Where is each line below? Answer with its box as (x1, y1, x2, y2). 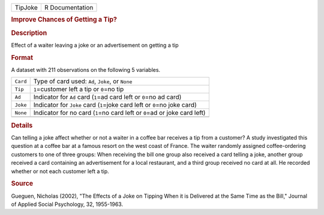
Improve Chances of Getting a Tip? (11, 16, 117, 24)
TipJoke (14, 4, 38, 11)
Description (11, 29, 47, 37)
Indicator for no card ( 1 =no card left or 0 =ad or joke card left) (33, 108, 206, 117)
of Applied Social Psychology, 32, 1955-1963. (11, 201, 123, 208)
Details (11, 121, 33, 129)
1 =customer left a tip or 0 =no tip (33, 85, 124, 93)
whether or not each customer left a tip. (11, 168, 109, 175)
